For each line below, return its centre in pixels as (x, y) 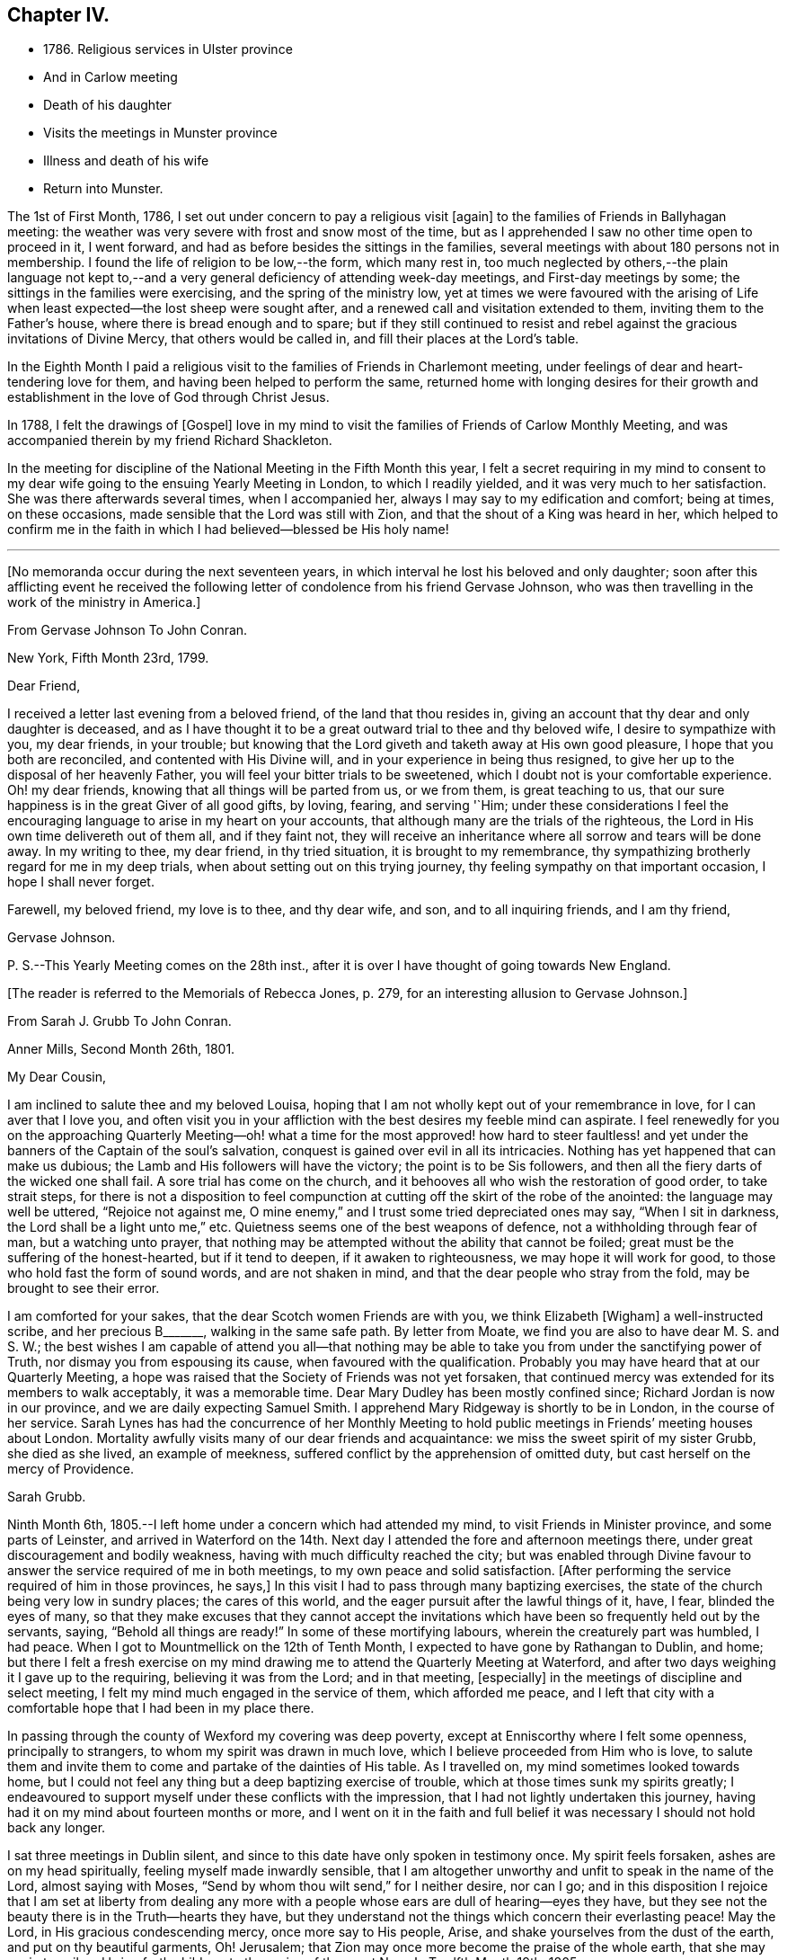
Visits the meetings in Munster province (160, 133)
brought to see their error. (84, 1288)
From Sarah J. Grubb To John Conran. (119, 1021)
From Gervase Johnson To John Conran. (128, 630)
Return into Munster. (103, 189)
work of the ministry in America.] (104, 602)
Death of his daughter (108, 105)
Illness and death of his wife (126, 161)
